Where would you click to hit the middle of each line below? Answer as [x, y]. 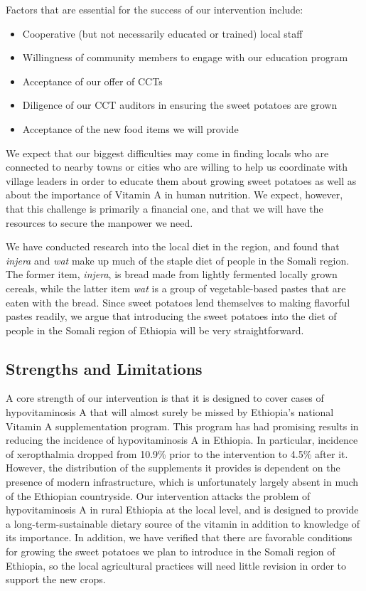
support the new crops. [56, 579]
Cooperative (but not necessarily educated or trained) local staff [162, 33]
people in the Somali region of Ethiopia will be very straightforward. [155, 330]
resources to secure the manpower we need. [99, 222]
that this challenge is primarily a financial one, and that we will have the [165, 208]
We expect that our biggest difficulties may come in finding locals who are [167, 153]
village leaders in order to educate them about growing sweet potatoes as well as [181, 180]
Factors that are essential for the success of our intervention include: [155, 9]
